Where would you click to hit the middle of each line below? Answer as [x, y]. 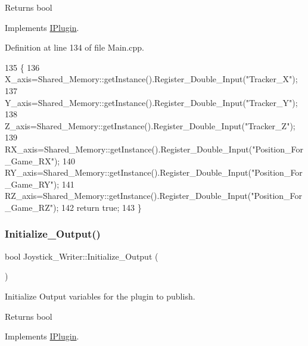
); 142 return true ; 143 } [97, 207]
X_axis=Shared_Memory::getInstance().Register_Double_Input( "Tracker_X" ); [151, 79]
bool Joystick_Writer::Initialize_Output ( [82, 256]
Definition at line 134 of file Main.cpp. [74, 47]
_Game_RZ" [29, 207]
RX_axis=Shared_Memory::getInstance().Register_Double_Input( [129, 149]
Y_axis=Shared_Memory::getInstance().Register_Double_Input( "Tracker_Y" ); [151, 102]
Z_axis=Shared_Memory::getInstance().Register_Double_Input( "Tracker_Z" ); [150, 125]
